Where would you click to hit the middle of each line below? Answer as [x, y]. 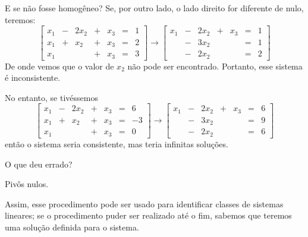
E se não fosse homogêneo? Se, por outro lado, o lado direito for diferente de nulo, [154, 8]
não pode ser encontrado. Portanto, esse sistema [215, 66]
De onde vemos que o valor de [59, 66]
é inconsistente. [33, 78]
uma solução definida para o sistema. [72, 227]
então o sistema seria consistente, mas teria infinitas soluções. [117, 143]
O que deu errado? [39, 164]
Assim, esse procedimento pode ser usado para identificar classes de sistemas [144, 203]
